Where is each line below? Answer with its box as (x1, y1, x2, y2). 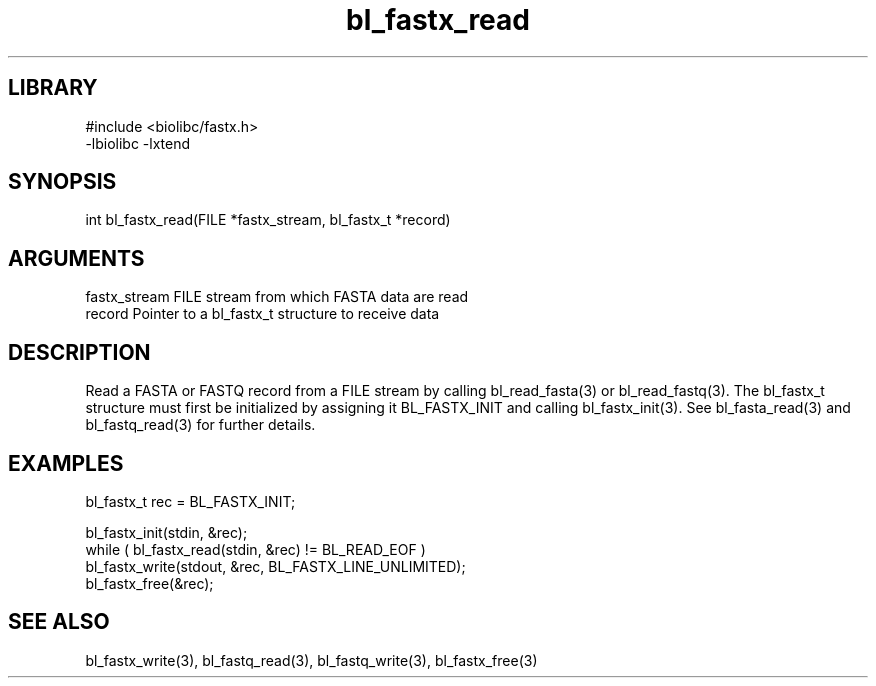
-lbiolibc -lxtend (85, 134, 191, 152)
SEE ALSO (8, 609, 110, 635)
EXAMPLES (8, 450, 124, 476)
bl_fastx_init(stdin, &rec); (85, 523, 248, 541)
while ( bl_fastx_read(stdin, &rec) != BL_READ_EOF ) (85, 540, 426, 558)
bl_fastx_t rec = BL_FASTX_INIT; (85, 492, 296, 510)
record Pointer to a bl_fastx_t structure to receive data (85, 305, 440, 323)
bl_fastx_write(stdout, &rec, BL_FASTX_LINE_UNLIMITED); (85, 557, 466, 575)
